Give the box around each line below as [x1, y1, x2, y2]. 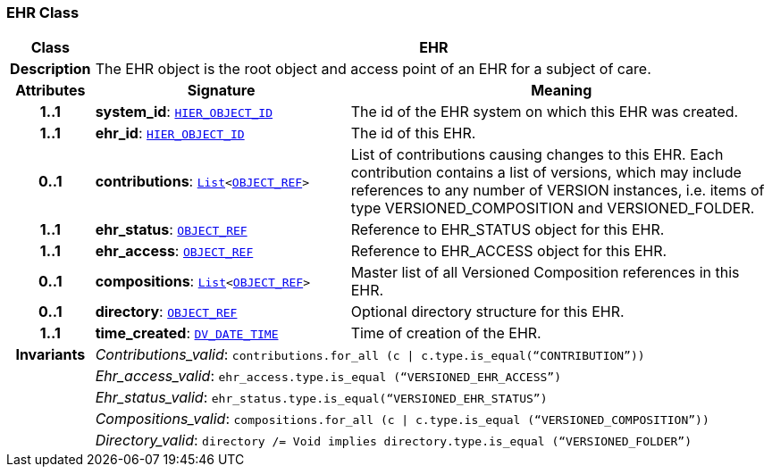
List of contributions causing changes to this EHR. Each [350, 146, 724, 164]
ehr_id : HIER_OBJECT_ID [95, 124, 245, 143]
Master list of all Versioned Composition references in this [350, 263, 740, 282]
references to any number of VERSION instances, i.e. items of [350, 181, 765, 200]
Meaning [531, 81, 592, 100]
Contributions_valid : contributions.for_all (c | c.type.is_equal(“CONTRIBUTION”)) [95, 345, 645, 364]
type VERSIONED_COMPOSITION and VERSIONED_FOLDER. [350, 199, 755, 218]
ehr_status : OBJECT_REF [95, 220, 248, 239]
